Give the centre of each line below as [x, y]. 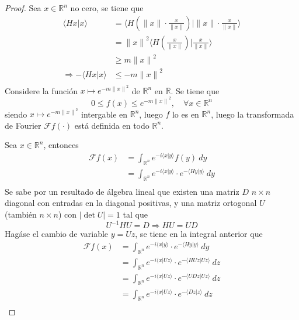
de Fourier [23, 125]
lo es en [185, 114]
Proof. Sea [23, 8]
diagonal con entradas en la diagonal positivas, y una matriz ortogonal [131, 203]
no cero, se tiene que [107, 8]
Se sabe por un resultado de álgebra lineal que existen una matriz [122, 191]
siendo [16, 114]
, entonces [61, 145]
